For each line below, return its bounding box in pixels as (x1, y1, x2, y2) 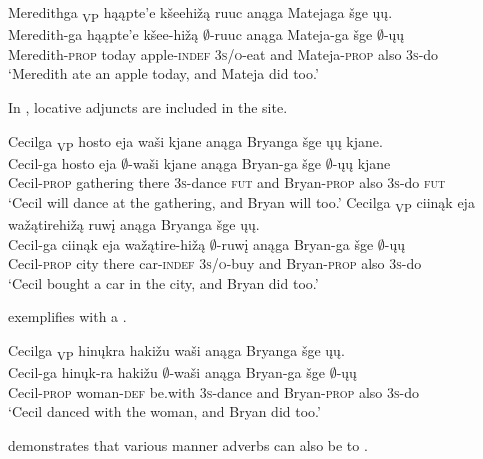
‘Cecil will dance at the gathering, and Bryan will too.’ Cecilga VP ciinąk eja (8, 191, 475, 215)
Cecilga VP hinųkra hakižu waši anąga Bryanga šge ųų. (8, 339, 345, 363)
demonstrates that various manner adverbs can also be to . (8, 434, 368, 455)
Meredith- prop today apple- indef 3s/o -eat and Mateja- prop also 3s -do (8, 43, 439, 64)
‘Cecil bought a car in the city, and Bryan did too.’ (8, 272, 319, 293)
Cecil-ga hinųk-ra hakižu (8, 362, 158, 383)
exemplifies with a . (8, 306, 127, 327)
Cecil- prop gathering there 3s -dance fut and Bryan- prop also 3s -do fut (8, 172, 446, 193)
